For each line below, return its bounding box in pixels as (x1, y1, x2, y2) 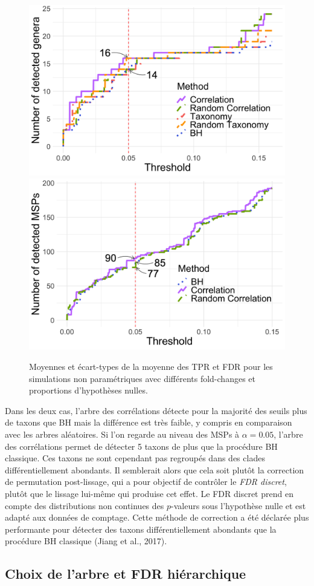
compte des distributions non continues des (5, 499, 164, 512)
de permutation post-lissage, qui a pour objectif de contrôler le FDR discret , (5, 475, 287, 488)
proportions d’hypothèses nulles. (29, 384, 148, 397)
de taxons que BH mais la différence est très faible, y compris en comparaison (5, 416, 292, 429)
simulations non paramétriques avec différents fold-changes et (29, 372, 255, 384)
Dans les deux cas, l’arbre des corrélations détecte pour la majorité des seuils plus (5, 404, 307, 416)
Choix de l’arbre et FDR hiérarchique (5, 564, 246, 583)
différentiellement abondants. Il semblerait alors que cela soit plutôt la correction (5, 463, 304, 476)
